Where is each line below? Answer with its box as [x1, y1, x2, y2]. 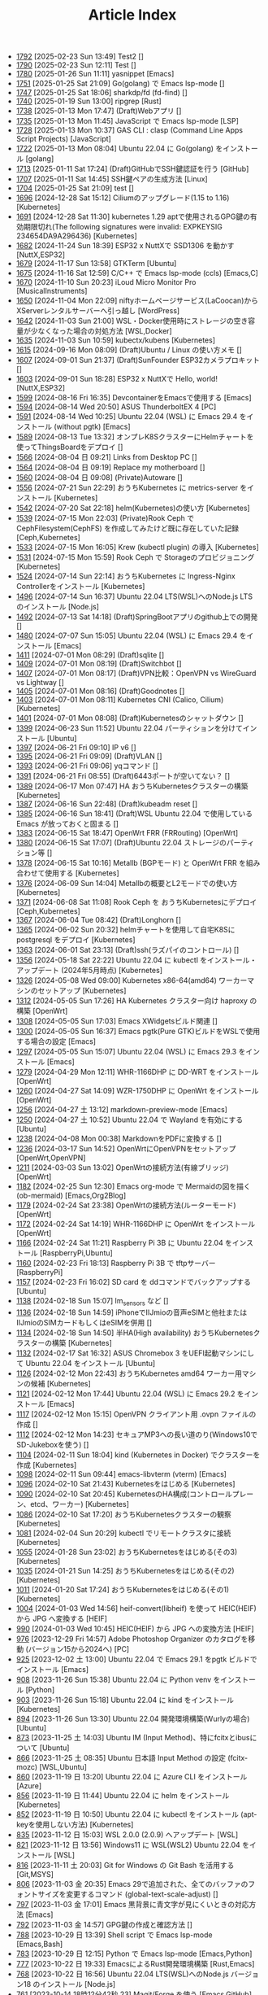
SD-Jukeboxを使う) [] [15, 1439, 89, 1449]
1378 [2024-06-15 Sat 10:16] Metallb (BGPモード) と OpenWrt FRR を [15, 858, 246, 868]
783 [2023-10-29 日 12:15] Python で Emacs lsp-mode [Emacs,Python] [15, 1949, 253, 1958]
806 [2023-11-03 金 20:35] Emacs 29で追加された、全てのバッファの [15, 1879, 249, 1888]
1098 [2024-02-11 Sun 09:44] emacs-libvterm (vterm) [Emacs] [15, 1469, 227, 1478]
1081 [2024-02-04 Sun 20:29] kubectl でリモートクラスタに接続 [15, 1528, 231, 1538]
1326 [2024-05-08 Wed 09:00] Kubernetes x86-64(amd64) [15, 976, 218, 985]
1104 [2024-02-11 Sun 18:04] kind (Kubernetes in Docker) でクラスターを [15, 1450, 261, 1460]
